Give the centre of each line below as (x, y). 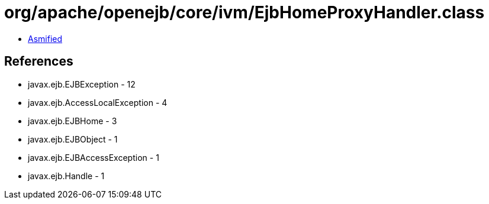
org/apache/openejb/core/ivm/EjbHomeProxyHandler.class (244, 12)
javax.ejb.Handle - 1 (66, 176)
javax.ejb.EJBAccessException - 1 (94, 157)
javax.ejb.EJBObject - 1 (73, 139)
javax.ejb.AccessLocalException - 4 (98, 102)
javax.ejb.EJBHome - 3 (73, 121)
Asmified (45, 38)
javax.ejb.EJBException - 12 (82, 84)
